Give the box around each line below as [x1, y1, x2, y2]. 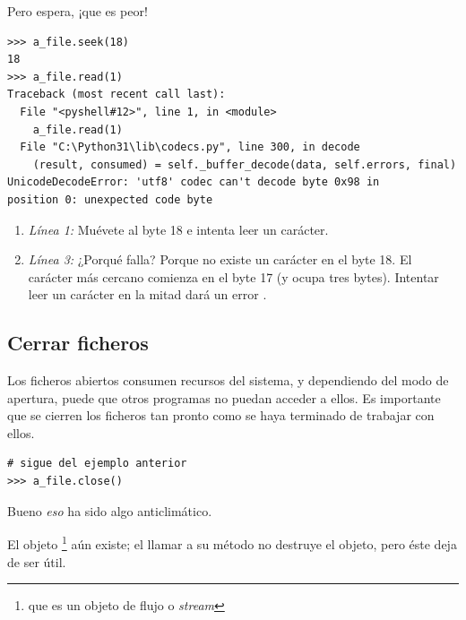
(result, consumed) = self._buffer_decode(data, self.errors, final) [32, 158, 457, 171]
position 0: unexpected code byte [7, 193, 213, 206]
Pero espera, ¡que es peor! [7, 2, 148, 20]
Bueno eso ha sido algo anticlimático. [7, 501, 212, 520]
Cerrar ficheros [7, 329, 149, 357]
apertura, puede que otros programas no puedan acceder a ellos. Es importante [7, 388, 441, 407]
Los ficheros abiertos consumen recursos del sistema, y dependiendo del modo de [7, 371, 449, 390]
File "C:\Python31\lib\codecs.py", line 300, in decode [20, 141, 360, 154]
